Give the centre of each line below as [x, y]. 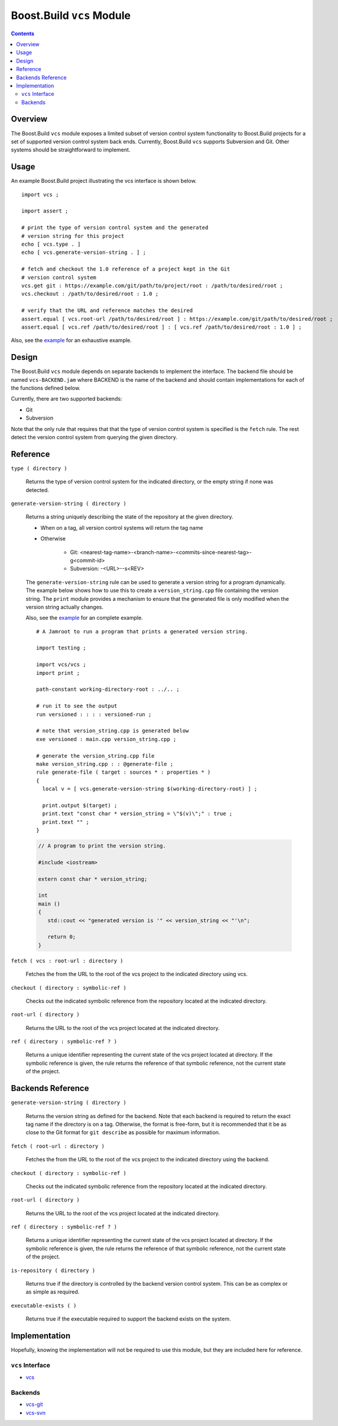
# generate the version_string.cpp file [95, 756]
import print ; [58, 673]
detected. [38, 490]
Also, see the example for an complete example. [84, 618]
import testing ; [61, 648]
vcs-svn [35, 1412]
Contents [23, 33]
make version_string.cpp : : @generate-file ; [105, 764]
